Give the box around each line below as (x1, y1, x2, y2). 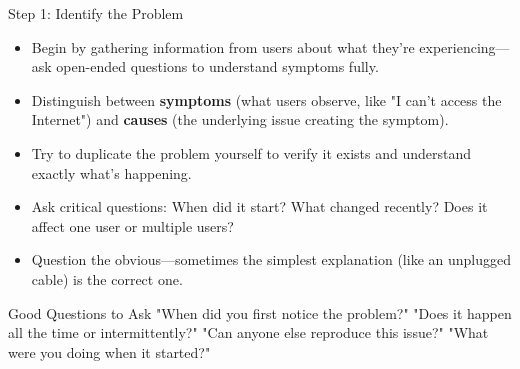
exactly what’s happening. (31, 162, 192, 183)
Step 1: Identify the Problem (8, 3, 184, 23)
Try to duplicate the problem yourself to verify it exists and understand (31, 142, 472, 163)
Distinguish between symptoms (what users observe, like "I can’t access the (31, 89, 502, 110)
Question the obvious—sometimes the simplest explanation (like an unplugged (31, 249, 511, 270)
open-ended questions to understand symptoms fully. (56, 56, 379, 77)
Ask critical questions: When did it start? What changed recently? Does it (31, 196, 488, 217)
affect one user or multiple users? (31, 215, 234, 236)
